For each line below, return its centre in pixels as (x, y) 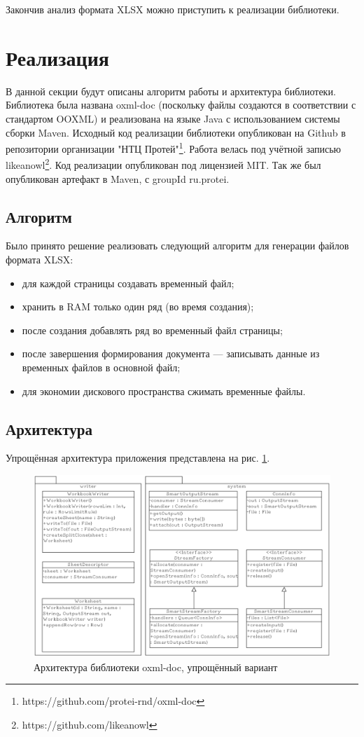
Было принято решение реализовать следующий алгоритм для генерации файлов (177, 246)
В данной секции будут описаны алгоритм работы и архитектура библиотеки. (171, 91)
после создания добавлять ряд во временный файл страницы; (152, 330)
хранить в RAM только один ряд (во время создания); (138, 306)
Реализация (57, 57)
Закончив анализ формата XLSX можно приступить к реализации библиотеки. (173, 9)
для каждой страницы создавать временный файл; (128, 283)
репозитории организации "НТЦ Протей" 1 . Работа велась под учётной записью (173, 147)
